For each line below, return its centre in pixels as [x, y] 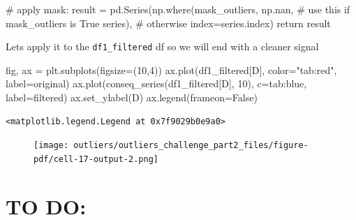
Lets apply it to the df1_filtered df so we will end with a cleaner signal [162, 46]
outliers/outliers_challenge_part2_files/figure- [191, 146]
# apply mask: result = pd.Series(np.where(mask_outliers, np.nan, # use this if [178, 9]
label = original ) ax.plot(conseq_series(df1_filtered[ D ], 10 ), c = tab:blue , [156, 83]
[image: [51, 146]
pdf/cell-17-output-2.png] [96, 159]
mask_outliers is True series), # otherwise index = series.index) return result [168, 23]
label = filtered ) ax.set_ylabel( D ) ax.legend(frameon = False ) [132, 97]
